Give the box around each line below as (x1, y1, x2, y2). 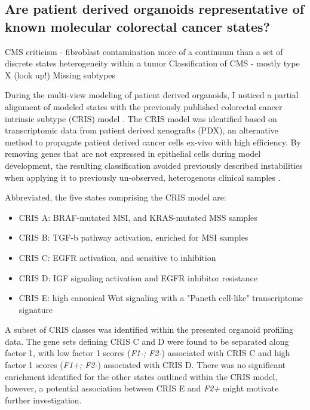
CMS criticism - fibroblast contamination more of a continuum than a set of (5, 45, 283, 57)
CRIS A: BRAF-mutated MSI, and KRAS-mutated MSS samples (19, 211, 257, 223)
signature (19, 303, 53, 315)
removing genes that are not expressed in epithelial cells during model (5, 147, 261, 160)
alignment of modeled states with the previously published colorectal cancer (5, 100, 283, 113)
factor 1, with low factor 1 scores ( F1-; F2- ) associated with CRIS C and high (5, 347, 290, 359)
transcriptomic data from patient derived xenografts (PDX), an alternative (5, 124, 278, 136)
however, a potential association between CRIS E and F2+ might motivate (5, 382, 279, 394)
